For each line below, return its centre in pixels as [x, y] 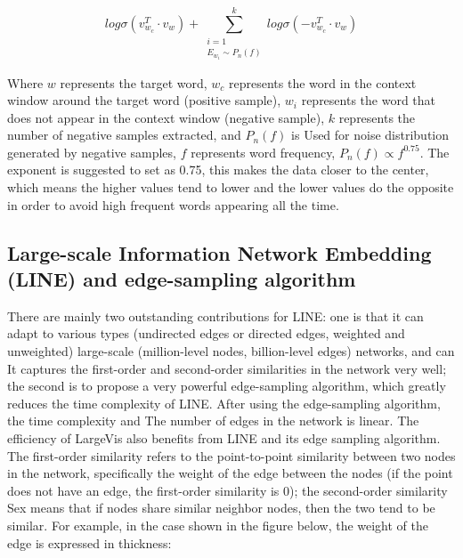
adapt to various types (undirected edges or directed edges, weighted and [206, 333]
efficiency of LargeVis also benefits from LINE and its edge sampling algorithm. [224, 438]
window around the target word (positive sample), [144, 100]
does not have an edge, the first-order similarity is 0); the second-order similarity [227, 490]
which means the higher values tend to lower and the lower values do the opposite [231, 187]
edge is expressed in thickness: [89, 542]
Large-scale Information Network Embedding [219, 252]
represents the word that [369, 100]
